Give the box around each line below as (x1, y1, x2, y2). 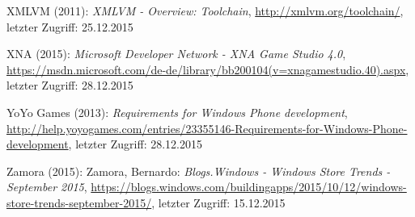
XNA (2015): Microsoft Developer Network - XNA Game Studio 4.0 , (6, 45, 346, 62)
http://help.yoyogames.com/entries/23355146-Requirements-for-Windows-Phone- (6, 119, 408, 136)
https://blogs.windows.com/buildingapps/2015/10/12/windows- (91, 178, 407, 195)
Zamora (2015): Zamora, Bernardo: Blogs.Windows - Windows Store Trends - (6, 162, 391, 179)
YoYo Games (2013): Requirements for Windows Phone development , (6, 103, 348, 120)
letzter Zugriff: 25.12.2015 (6, 18, 133, 35)
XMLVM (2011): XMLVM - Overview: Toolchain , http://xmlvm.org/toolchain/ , (6, 2, 404, 19)
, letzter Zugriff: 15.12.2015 (151, 194, 286, 211)
